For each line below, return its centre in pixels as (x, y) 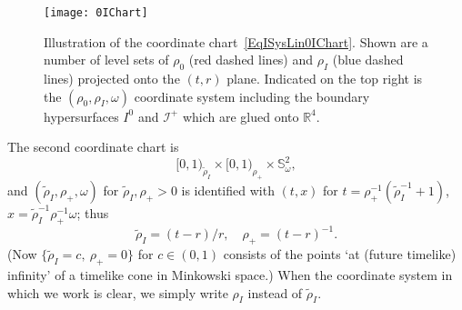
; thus (93, 213)
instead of (275, 292)
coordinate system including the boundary (252, 96)
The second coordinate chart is (93, 147)
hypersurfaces (81, 116)
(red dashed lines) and (251, 60)
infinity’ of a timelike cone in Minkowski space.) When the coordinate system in (230, 274)
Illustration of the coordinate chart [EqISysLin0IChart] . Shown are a (236, 41)
